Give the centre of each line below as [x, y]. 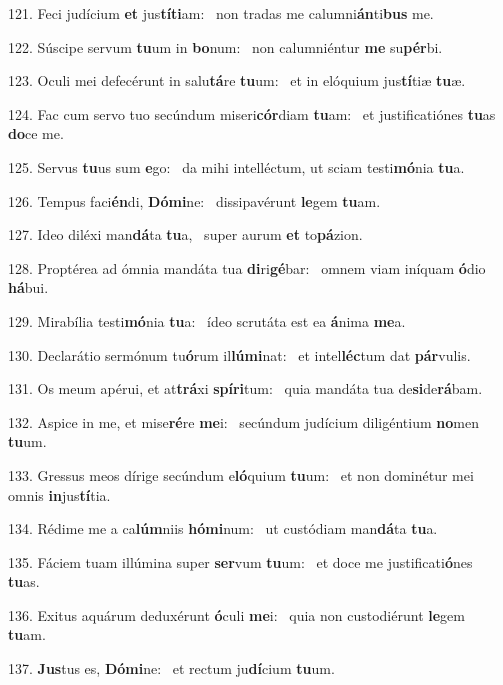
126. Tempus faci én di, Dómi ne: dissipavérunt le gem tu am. [194, 200]
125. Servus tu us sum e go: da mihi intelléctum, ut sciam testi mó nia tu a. [236, 166]
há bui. [28, 287]
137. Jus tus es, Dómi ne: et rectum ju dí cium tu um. [171, 668]
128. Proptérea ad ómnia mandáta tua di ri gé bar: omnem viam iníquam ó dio [247, 267]
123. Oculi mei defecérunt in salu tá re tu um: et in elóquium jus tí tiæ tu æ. [237, 80]
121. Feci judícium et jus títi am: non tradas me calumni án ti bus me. [221, 13]
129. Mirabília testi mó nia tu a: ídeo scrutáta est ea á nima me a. [207, 320]
